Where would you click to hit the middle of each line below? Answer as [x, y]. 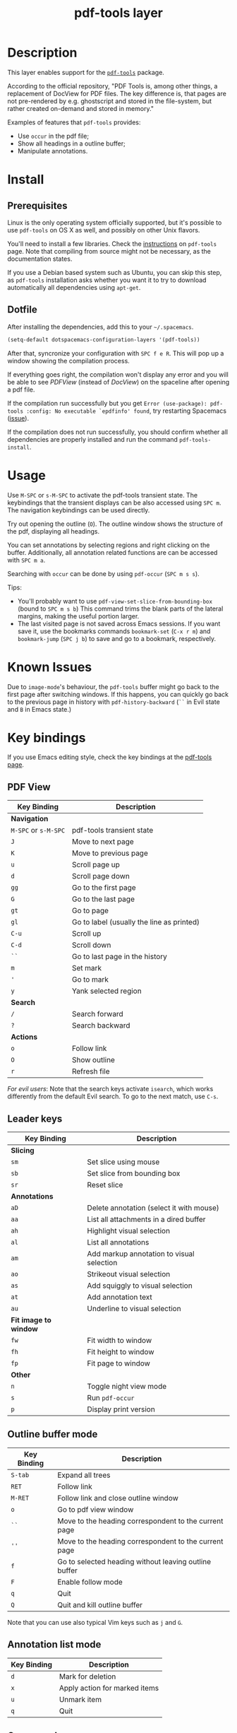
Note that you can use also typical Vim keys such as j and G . [95, 1622]
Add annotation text [120, 1297]
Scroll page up [96, 865]
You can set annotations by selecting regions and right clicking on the [109, 545]
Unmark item [80, 1699]
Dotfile [22, 310]
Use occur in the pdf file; [53, 136]
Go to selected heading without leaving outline [134, 1561]
